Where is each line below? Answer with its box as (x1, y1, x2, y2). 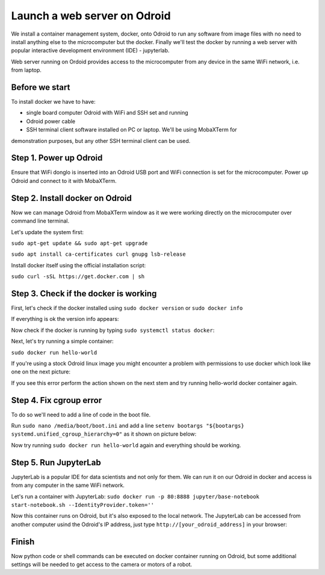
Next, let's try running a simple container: (11, 338, 114, 345)
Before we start (11, 82, 70, 92)
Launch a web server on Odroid (11, 9, 171, 22)
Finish (11, 536, 35, 547)
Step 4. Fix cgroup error (11, 395, 102, 405)
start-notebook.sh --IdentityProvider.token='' (11, 501, 155, 508)
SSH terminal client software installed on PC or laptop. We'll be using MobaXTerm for (26, 126, 237, 133)
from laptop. (11, 66, 42, 74)
